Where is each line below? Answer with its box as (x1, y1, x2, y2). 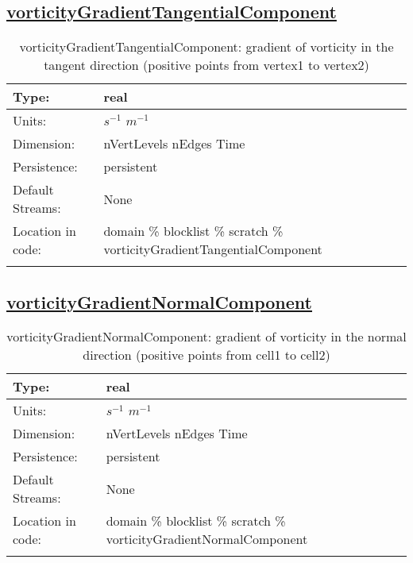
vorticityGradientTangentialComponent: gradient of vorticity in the (19, 37, 394, 56)
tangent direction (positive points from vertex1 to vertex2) (44, 56, 369, 75)
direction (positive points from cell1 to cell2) (83, 345, 330, 364)
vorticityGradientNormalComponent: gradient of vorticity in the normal (6, 327, 407, 346)
